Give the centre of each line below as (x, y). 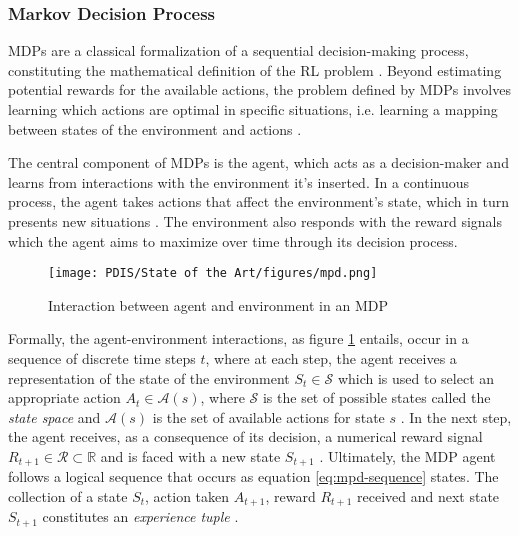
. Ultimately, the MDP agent (407, 455)
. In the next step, (456, 416)
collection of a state (68, 496)
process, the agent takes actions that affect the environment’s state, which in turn (259, 201)
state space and (54, 416)
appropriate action (64, 397)
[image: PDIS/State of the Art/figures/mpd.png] (213, 273)
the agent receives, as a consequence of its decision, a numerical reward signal (245, 436)
